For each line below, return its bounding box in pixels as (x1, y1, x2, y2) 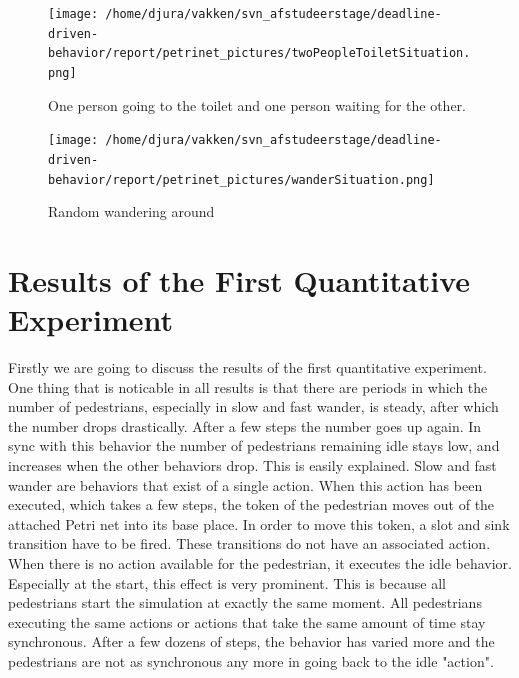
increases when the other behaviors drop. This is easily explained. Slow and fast (8, 455, 497, 476)
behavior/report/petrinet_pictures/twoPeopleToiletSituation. (48, 46, 471, 61)
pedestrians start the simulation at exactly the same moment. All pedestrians (8, 592, 482, 613)
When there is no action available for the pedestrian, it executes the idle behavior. (8, 553, 512, 574)
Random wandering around (48, 201, 215, 222)
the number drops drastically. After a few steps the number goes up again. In (8, 415, 482, 436)
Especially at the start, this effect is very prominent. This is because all (8, 572, 446, 593)
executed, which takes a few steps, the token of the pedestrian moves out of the (8, 494, 495, 515)
